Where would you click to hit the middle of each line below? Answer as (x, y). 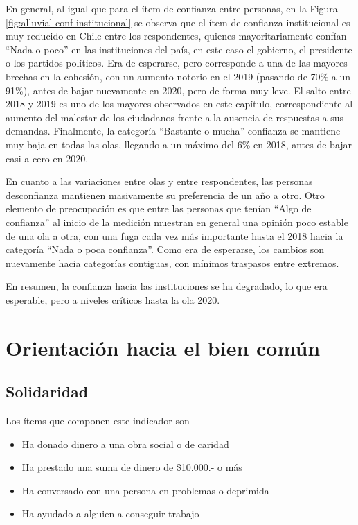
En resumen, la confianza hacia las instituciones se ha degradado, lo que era (167, 286)
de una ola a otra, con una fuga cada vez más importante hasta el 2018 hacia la (174, 235)
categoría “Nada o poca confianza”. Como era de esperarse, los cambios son (165, 249)
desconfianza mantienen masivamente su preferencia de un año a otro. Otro (165, 195)
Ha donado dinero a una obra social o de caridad (125, 444)
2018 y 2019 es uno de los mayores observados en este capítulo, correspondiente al (179, 104)
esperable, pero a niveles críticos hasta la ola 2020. (113, 299)
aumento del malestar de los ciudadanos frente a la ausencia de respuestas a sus (175, 117)
